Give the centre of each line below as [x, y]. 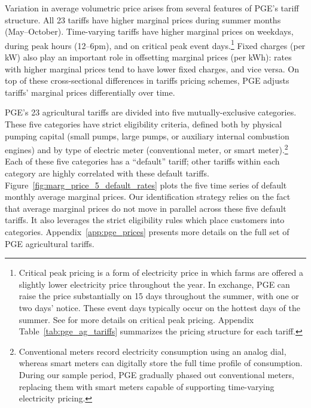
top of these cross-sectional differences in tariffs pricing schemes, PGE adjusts [147, 80]
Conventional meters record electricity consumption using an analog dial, [153, 351]
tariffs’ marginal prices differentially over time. [90, 92]
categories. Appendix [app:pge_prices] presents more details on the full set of [147, 232]
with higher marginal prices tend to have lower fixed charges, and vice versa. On [152, 68]
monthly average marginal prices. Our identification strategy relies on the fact [148, 197]
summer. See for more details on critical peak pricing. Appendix [136, 319]
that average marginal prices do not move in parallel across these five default [146, 208]
